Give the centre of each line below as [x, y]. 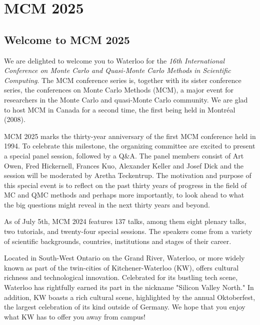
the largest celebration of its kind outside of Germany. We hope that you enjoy [125, 307]
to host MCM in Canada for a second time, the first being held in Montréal [120, 109]
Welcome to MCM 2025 [67, 39]
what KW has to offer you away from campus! [75, 316]
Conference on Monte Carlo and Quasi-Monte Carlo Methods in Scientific [117, 70]
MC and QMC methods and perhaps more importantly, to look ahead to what [124, 195]
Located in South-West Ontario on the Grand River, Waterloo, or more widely [124, 258]
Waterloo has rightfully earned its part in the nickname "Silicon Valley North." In [129, 287]
